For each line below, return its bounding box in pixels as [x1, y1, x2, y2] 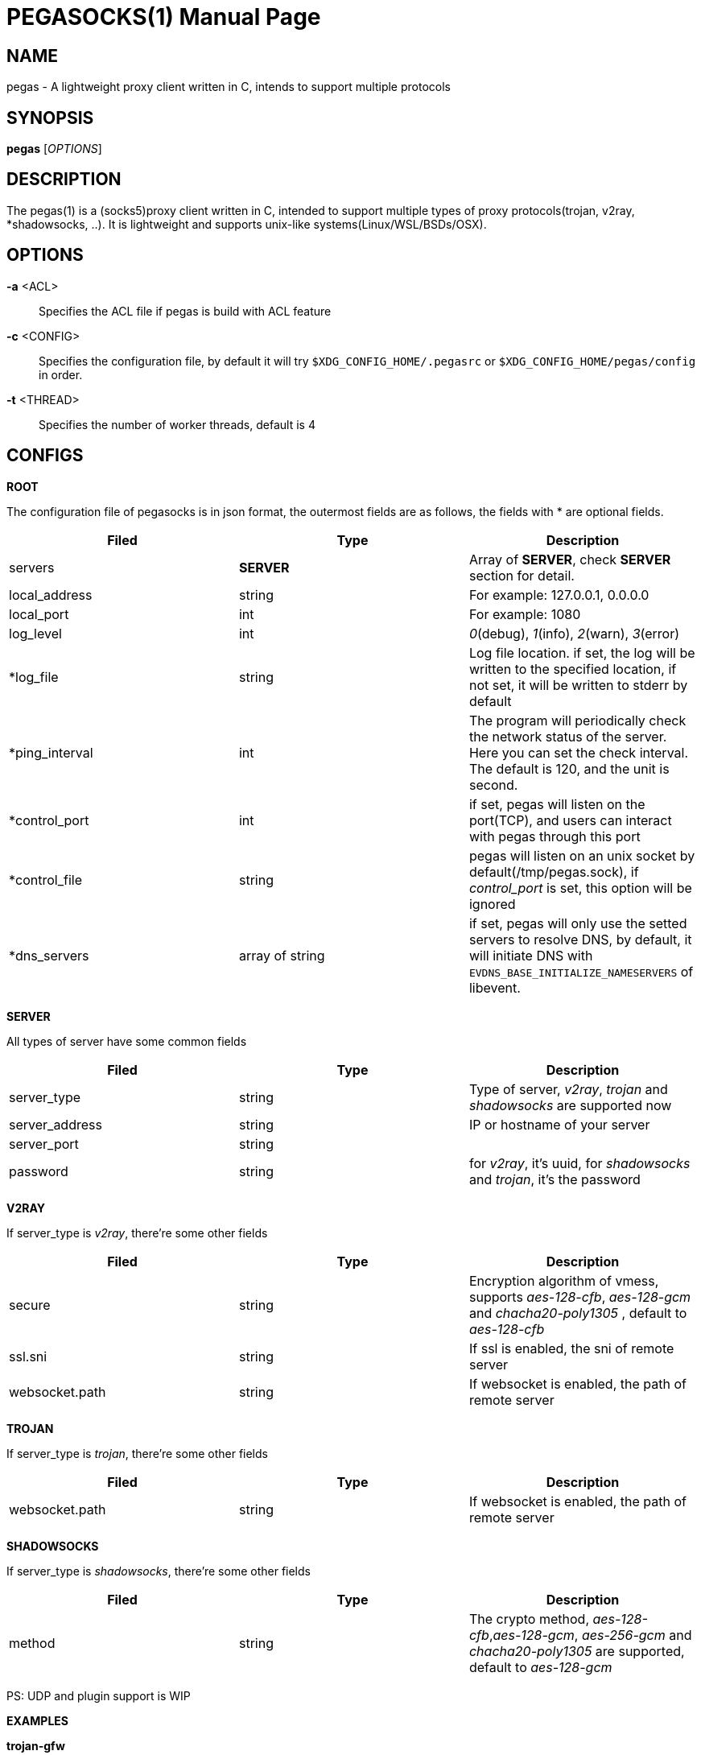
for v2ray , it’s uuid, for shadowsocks [468, 1154, 691, 1171]
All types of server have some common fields [6, 1034, 247, 1048]
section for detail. [468, 567, 575, 584]
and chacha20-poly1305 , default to [468, 1304, 687, 1321]
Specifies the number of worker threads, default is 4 [39, 417, 315, 432]
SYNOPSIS [6, 107, 94, 128]
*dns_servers [9, 947, 89, 964]
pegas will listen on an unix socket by [468, 847, 695, 864]
